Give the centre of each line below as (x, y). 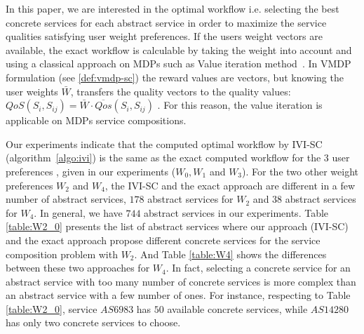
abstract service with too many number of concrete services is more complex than (181, 281)
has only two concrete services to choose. (93, 322)
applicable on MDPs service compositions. (96, 120)
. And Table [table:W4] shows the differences (230, 254)
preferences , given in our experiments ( (91, 171)
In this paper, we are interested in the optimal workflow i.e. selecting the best (173, 8)
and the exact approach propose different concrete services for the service (163, 240)
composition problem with (62, 254)
